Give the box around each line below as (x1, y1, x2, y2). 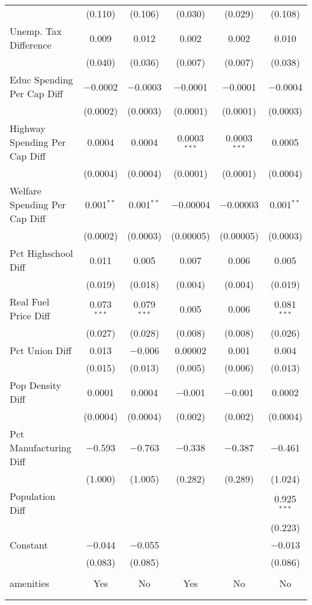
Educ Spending (10, 73, 73, 86)
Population (10, 489, 56, 503)
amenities (10, 576, 49, 590)
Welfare (10, 184, 41, 197)
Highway (10, 121, 46, 135)
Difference (10, 38, 52, 52)
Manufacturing (10, 441, 71, 454)
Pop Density (10, 378, 61, 392)
